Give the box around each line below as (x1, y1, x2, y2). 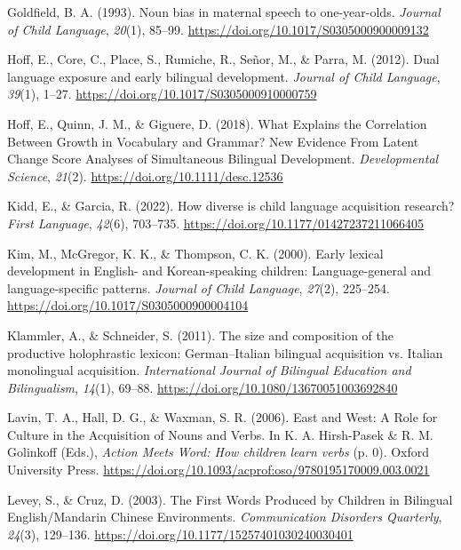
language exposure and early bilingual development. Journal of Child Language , (7, 67, 441, 85)
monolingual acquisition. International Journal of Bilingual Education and (7, 361, 411, 379)
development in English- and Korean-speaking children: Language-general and (7, 261, 432, 280)
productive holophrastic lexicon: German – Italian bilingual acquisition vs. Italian (7, 343, 443, 362)
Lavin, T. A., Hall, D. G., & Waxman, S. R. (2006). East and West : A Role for (7, 408, 438, 426)
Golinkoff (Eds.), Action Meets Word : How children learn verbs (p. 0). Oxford (7, 442, 430, 461)
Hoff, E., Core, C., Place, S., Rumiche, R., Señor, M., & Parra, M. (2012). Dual (7, 50, 440, 68)
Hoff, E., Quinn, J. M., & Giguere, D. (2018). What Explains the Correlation (7, 114, 427, 132)
